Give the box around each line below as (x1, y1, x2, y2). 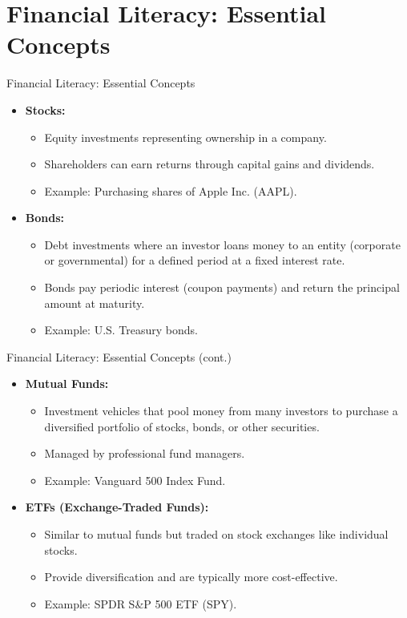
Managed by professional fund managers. (44, 445, 245, 462)
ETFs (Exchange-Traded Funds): (25, 499, 209, 515)
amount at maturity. (44, 294, 145, 311)
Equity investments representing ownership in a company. (44, 128, 327, 145)
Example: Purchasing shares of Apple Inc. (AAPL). (44, 182, 297, 199)
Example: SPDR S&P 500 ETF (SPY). (44, 595, 237, 612)
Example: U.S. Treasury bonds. (44, 321, 199, 338)
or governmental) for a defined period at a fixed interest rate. (44, 252, 345, 269)
